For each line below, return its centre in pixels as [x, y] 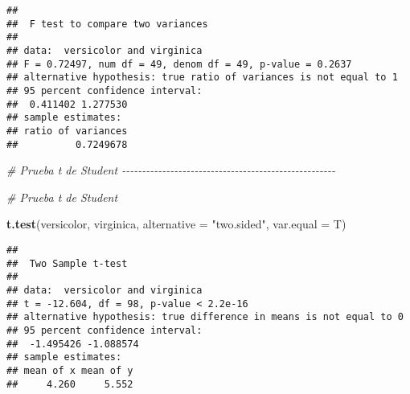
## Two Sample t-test [67, 263]
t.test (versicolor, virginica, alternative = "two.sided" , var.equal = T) [176, 224]
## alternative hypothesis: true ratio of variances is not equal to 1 [202, 78]
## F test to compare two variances [107, 24]
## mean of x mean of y [70, 370]
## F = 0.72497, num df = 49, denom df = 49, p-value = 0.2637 [179, 64]
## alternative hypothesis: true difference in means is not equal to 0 [205, 317]
